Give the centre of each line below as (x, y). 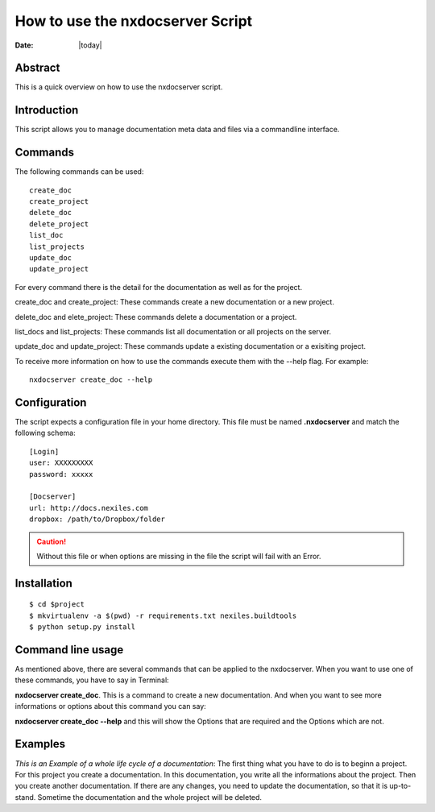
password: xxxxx (61, 474)
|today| (90, 45)
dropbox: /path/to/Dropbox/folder (97, 519)
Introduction (47, 110)
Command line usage (69, 650)
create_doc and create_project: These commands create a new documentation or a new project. (174, 302)
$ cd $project (57, 605)
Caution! (52, 541)
